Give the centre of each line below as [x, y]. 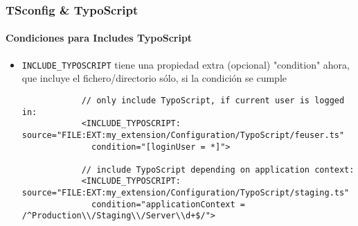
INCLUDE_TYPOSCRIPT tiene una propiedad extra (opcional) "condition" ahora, [186, 64]
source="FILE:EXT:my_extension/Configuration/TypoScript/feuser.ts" [183, 135]
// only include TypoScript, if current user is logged [213, 100]
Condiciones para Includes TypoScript [99, 38]
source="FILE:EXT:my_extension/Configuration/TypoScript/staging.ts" [186, 193]
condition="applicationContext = [168, 204]
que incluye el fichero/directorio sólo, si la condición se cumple [154, 78]
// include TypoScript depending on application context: [218, 169]
